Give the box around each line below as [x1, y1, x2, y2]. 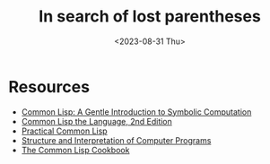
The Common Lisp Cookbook [21, 144, 130, 155]
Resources [8, 76, 91, 97]
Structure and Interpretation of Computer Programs [21, 134, 212, 145]
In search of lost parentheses [39, 6, 261, 27]
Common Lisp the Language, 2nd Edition [21, 116, 172, 126]
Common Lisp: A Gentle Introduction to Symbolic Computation [21, 106, 252, 117]
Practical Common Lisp [21, 125, 109, 136]
